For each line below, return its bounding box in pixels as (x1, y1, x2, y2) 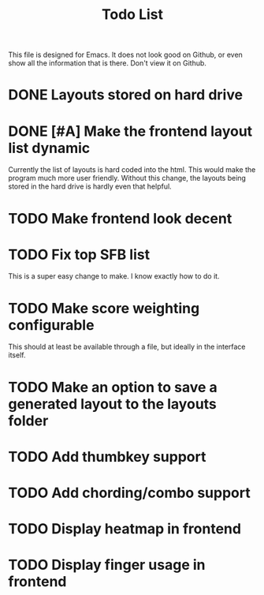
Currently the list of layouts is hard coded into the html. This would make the (8, 165, 256, 174)
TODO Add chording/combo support (8, 484, 251, 502)
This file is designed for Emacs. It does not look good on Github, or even (8, 50, 243, 60)
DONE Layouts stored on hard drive (8, 86, 243, 104)
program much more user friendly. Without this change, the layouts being (8, 174, 247, 183)
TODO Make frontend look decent (8, 209, 232, 227)
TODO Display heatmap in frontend (8, 520, 242, 538)
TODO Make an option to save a (8, 378, 218, 396)
